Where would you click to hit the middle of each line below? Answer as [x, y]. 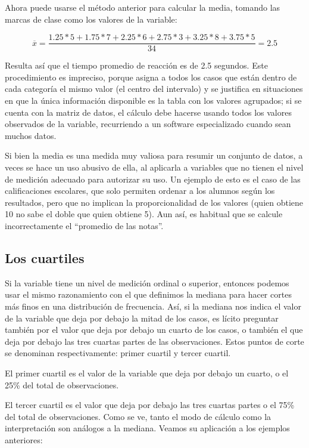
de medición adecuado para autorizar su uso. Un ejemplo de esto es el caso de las [153, 179]
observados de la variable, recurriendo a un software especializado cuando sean [148, 124]
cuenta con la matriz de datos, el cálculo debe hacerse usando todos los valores [148, 112]
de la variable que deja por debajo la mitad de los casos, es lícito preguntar [142, 318]
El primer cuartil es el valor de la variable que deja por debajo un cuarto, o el [147, 373]
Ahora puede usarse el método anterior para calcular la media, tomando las [143, 7]
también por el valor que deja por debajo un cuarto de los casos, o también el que [154, 330]
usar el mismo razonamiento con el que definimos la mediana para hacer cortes [148, 294]
